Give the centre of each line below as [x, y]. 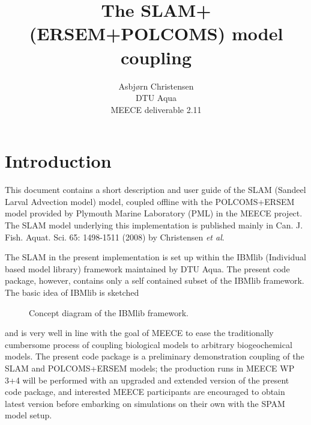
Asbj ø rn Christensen [156, 86]
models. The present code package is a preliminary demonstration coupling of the [155, 356]
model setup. [29, 415]
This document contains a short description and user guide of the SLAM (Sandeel [155, 190]
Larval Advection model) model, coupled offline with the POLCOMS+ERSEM [150, 201]
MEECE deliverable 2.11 [156, 109]
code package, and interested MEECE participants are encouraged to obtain [145, 392]
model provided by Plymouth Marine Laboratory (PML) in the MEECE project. [154, 213]
